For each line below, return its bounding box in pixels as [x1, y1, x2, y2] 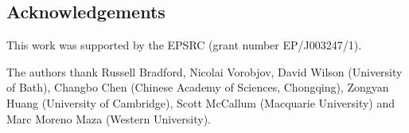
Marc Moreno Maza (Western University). [6, 110, 211, 127]
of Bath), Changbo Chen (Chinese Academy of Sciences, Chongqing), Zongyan [6, 79, 389, 96]
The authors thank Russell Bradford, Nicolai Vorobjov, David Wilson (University [6, 63, 403, 80]
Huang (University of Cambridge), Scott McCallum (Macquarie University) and [6, 94, 395, 111]
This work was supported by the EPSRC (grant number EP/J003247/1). [6, 37, 362, 53]
